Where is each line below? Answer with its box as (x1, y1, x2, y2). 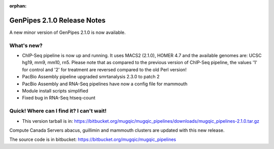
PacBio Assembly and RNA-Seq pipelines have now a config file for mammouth (22, 81, 188, 87)
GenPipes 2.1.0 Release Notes (9, 16, 106, 25)
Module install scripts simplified (22, 88, 88, 93)
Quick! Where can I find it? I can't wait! (9, 108, 107, 115)
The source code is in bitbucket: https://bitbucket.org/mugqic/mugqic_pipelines (9, 136, 176, 142)
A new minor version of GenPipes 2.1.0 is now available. (9, 29, 126, 35)
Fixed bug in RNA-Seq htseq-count (22, 95, 96, 101)
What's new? (9, 42, 43, 49)
